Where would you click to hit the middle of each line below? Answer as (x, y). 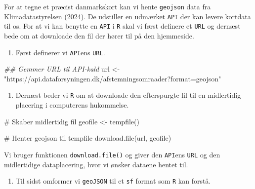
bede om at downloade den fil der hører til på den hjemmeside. (99, 35)
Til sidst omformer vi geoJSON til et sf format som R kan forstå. (113, 181)
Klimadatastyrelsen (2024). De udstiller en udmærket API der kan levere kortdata (127, 16)
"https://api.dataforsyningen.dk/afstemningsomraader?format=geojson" (113, 78)
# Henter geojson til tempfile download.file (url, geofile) (88, 138)
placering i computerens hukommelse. (72, 105)
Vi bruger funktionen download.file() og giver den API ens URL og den (112, 154)
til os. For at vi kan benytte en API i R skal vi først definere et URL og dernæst (122, 26)
